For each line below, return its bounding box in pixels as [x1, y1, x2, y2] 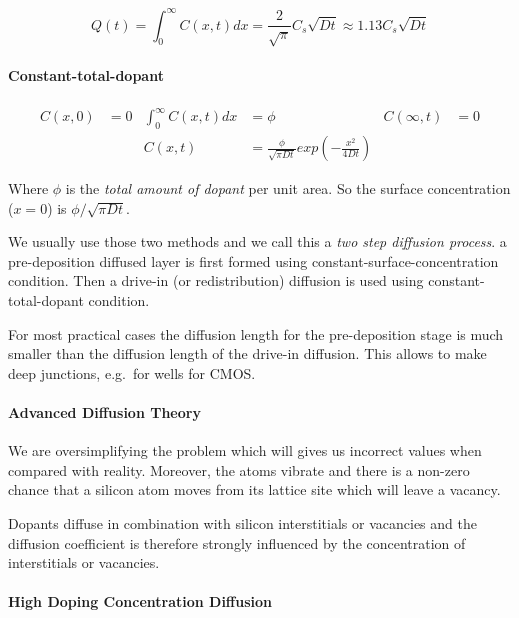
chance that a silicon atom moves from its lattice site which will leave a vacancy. [8, 479, 501, 500]
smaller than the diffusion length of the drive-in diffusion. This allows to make [8, 343, 487, 364]
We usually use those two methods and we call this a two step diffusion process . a [8, 231, 507, 252]
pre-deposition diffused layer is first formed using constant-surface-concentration [8, 250, 499, 271]
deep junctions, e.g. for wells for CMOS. [8, 362, 256, 383]
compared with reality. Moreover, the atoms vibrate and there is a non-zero [8, 459, 470, 480]
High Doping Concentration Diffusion [8, 591, 273, 612]
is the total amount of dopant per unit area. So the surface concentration [65, 178, 511, 199]
